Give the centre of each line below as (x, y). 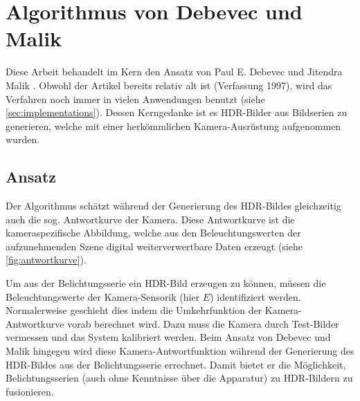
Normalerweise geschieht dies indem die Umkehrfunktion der (134, 310)
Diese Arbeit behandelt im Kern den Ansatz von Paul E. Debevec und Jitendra (174, 72)
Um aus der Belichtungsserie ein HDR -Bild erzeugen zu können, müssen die (166, 283)
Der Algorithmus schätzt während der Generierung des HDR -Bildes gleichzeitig (173, 206)
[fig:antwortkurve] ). (46, 260)
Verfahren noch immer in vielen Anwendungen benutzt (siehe (135, 99)
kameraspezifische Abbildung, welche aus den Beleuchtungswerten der (153, 233)
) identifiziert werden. (255, 296)
